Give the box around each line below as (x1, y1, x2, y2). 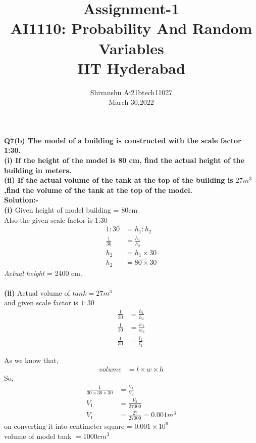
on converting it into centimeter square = (4, 420, 132, 431)
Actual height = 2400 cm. (4, 267, 82, 278)
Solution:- (4, 194, 38, 205)
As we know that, (4, 354, 59, 365)
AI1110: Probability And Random (10, 18, 252, 38)
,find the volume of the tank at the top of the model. (4, 184, 192, 195)
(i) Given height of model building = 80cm (4, 205, 138, 215)
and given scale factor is (4, 297, 78, 308)
